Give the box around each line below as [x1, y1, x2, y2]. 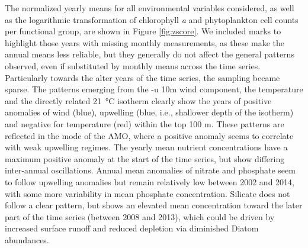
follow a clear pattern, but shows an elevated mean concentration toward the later [5, 199, 303, 211]
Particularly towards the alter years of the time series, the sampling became [5, 71, 280, 83]
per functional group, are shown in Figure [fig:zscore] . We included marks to [5, 25, 281, 37]
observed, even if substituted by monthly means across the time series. [5, 59, 261, 72]
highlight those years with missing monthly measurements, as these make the [5, 36, 284, 49]
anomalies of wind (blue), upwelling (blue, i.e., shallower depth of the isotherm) [5, 106, 294, 118]
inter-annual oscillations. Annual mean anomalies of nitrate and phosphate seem [5, 164, 296, 176]
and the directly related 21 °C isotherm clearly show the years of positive [5, 94, 272, 107]
